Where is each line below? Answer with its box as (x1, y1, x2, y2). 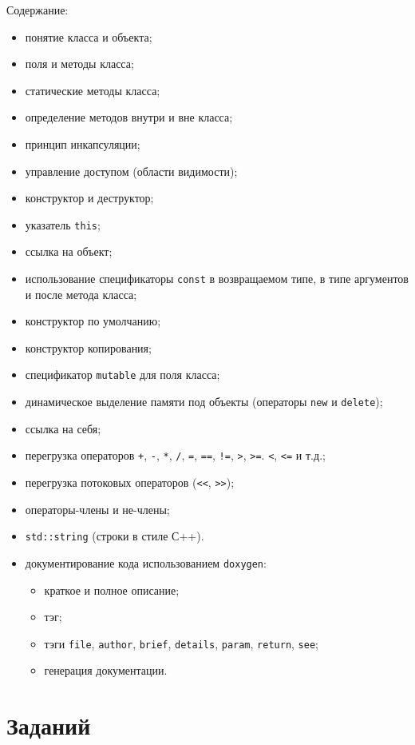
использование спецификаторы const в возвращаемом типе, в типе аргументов (25, 270, 409, 286)
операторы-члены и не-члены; (25, 500, 170, 517)
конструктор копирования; (25, 339, 152, 356)
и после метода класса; (25, 285, 137, 302)
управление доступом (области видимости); (25, 162, 238, 179)
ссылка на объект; (25, 243, 113, 260)
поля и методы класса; (25, 55, 134, 72)
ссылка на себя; (25, 420, 101, 436)
